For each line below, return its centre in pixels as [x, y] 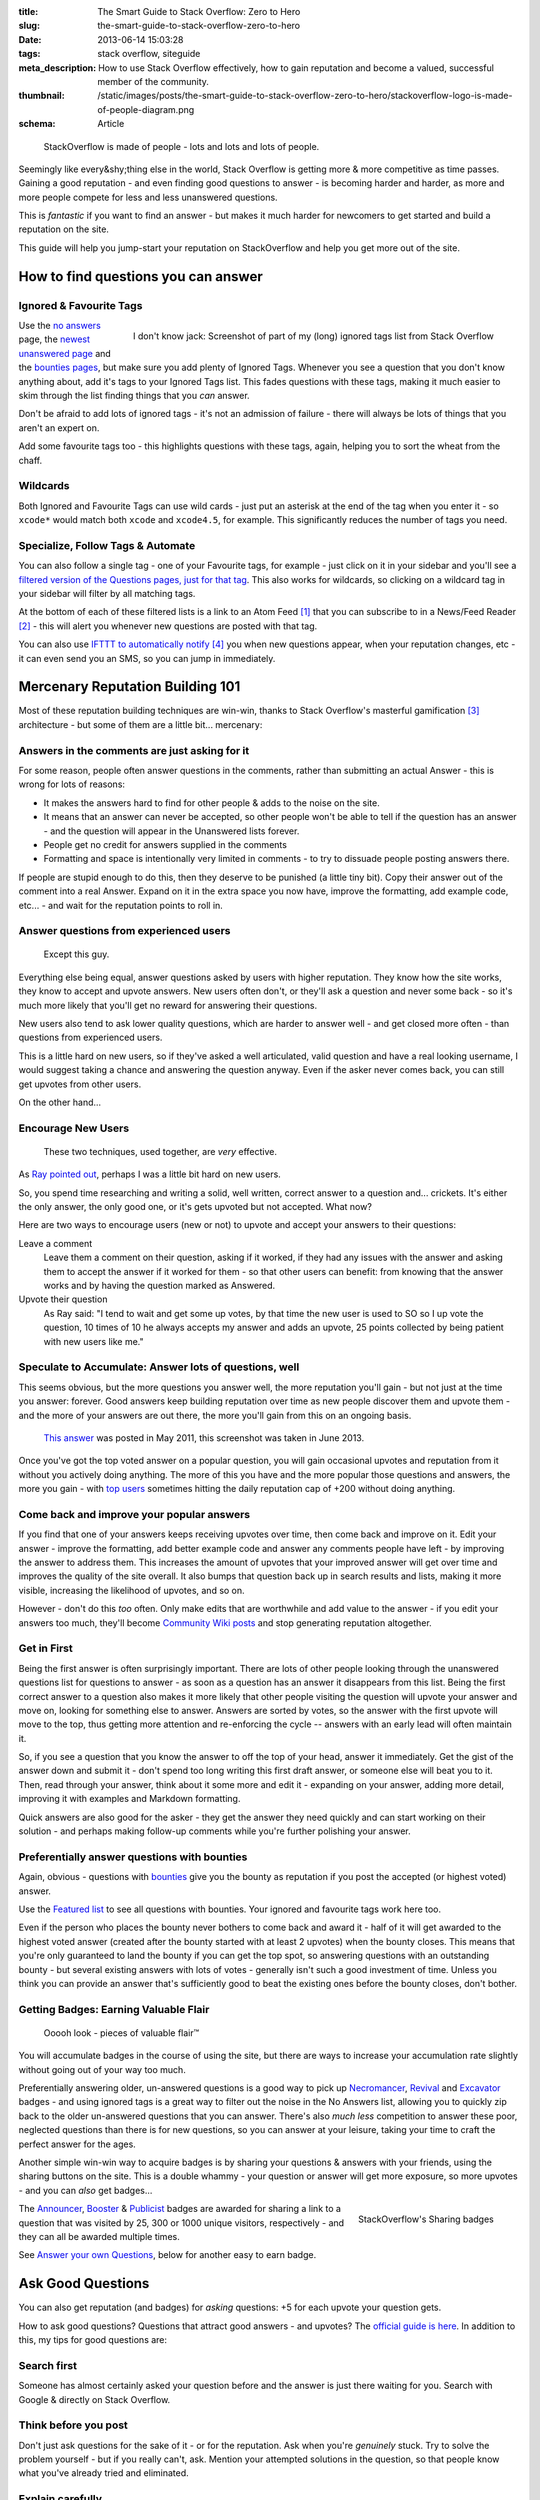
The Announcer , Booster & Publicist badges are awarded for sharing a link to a [180, 2209]
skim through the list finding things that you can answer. [134, 395]
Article [111, 124]
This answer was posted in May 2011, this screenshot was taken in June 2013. [204, 1437]
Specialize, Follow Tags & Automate [107, 545]
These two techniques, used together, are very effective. [160, 1151]
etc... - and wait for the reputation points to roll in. [121, 905]
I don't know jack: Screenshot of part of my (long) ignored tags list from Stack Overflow [313, 336]
